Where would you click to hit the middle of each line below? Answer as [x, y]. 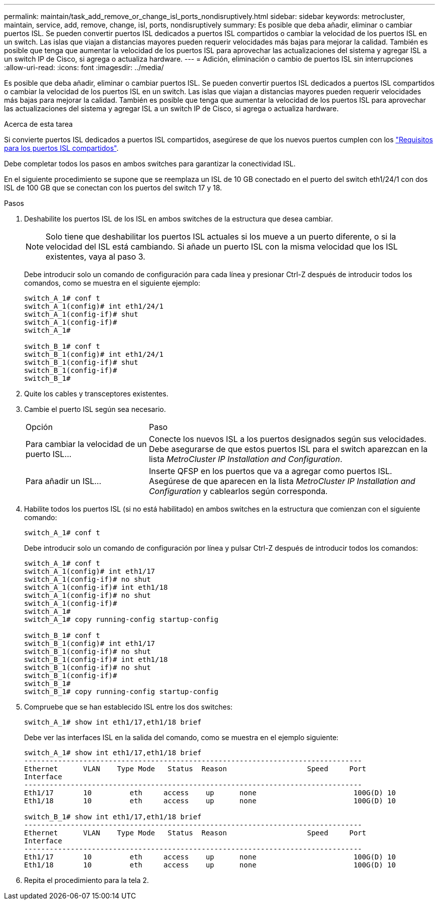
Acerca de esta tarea [39, 124]
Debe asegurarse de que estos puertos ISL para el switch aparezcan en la [288, 449]
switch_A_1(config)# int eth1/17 [90, 571]
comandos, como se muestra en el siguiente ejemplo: [112, 283]
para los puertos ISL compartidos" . [61, 148]
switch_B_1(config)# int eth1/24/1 [94, 354]
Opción [39, 427]
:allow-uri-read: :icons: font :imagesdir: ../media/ [84, 67]
